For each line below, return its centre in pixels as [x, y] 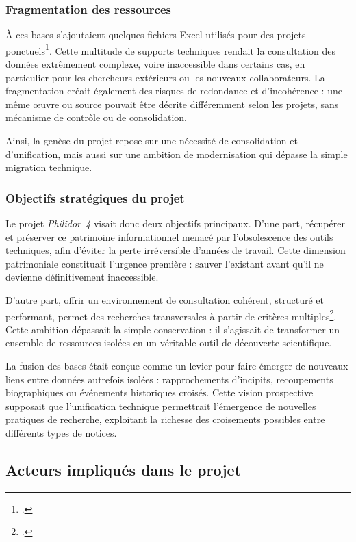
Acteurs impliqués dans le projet [124, 469]
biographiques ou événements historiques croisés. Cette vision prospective [160, 392]
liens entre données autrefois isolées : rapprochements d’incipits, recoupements [169, 379]
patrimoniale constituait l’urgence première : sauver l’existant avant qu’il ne [165, 263]
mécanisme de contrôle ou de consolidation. [97, 117]
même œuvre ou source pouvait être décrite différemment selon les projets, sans [172, 104]
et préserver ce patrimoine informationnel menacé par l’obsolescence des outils [169, 236]
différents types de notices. [61, 433]
